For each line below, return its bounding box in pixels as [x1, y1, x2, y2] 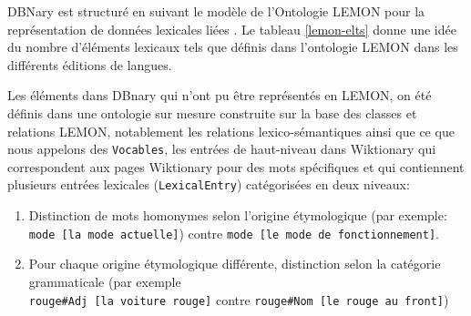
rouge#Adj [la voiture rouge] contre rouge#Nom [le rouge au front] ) [28, 290, 449, 309]
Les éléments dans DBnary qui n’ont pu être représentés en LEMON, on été [7, 86, 432, 105]
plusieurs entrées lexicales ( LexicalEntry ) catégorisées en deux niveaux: [7, 175, 410, 194]
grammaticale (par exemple [28, 271, 181, 291]
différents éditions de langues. [7, 55, 172, 74]
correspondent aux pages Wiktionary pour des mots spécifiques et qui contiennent [7, 157, 465, 176]
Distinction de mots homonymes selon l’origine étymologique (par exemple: [28, 206, 447, 225]
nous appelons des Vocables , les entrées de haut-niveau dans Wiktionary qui [7, 139, 436, 158]
